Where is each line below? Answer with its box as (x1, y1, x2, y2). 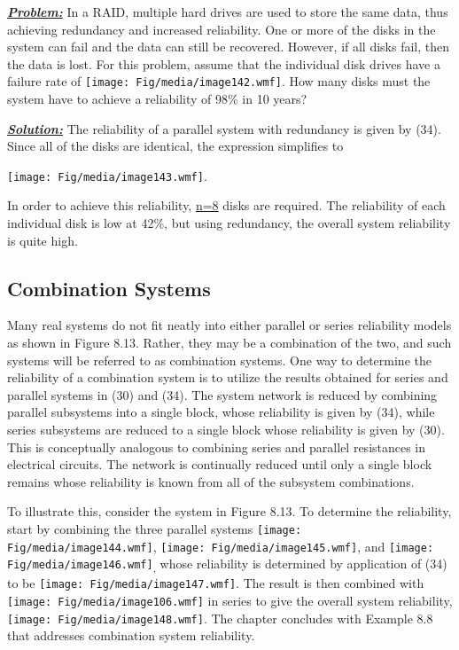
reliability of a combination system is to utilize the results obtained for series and (7, 368, 448, 387)
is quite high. (7, 231, 78, 249)
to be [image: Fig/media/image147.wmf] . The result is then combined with (7, 574, 424, 592)
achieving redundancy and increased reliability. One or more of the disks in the (7, 20, 436, 38)
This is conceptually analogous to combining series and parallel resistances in (7, 437, 426, 456)
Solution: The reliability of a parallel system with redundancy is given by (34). (7, 119, 441, 137)
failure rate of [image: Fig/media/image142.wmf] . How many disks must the (7, 72, 431, 90)
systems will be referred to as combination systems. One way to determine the (7, 350, 432, 369)
